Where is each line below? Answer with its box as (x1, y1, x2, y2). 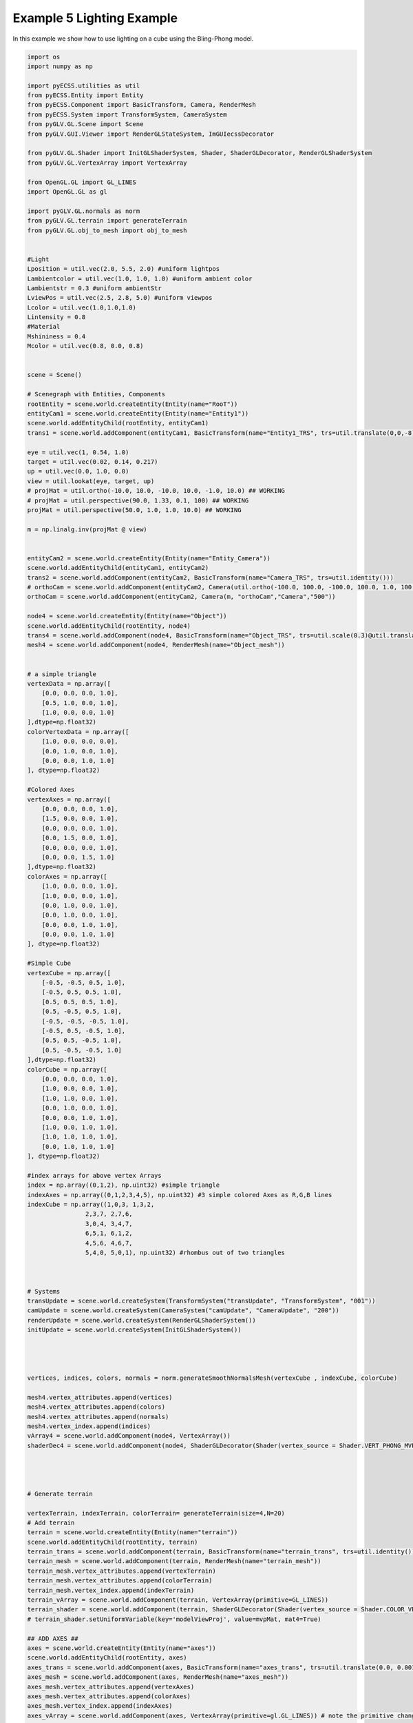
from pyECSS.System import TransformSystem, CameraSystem (27, 110, 227, 119)
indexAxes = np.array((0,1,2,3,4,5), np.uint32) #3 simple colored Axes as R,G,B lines (27, 1191, 332, 1199)
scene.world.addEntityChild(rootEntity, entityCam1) (27, 419, 209, 427)
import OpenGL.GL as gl (27, 188, 108, 196)
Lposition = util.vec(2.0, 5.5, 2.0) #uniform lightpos (27, 265, 220, 273)
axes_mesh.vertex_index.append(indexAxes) (27, 1702, 173, 1710)
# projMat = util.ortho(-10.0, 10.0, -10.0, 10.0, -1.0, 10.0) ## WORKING (27, 487, 286, 495)
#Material (27, 323, 61, 331)
